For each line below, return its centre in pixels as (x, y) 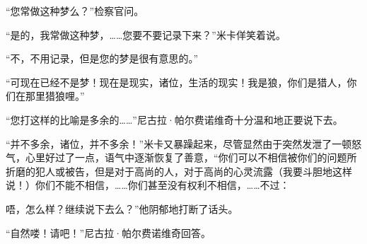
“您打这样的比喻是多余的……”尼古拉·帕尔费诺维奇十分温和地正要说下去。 (174, 119)
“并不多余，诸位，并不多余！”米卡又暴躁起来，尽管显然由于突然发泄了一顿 (179, 143)
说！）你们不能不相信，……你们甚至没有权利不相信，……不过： (148, 185)
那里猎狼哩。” (55, 96)
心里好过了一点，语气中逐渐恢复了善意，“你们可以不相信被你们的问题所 (191, 157)
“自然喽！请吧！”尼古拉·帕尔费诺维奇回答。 (109, 232)
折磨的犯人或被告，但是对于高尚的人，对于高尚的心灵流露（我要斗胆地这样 (179, 171)
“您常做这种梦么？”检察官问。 (75, 11)
